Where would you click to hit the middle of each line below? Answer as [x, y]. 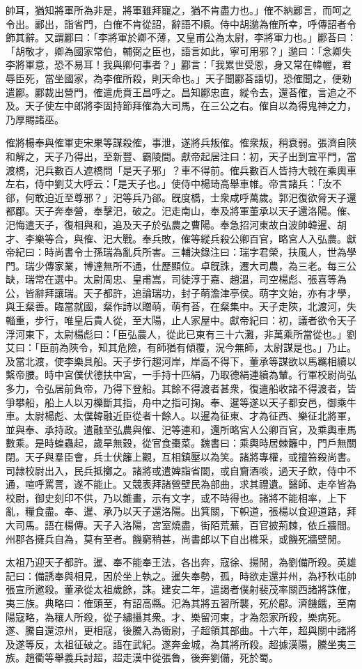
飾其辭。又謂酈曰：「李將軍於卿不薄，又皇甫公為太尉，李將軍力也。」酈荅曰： [181, 37]
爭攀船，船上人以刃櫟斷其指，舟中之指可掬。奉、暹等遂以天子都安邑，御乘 [176, 402]
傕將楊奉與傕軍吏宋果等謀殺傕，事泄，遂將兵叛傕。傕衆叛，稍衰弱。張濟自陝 [181, 143]
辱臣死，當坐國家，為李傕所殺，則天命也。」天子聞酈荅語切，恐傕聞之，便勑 [179, 78]
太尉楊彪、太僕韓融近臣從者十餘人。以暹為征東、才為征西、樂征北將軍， [190, 416]
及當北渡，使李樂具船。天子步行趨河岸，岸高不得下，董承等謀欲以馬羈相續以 [181, 361]
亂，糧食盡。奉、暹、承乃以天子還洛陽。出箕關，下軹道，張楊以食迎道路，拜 [181, 511]
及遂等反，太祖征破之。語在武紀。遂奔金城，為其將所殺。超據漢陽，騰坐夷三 [181, 644]
